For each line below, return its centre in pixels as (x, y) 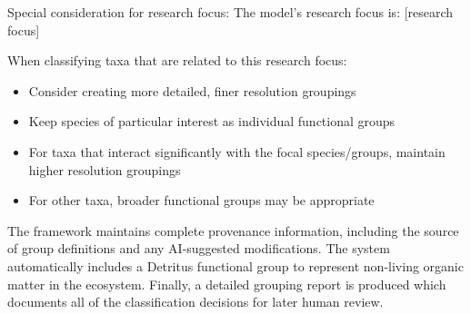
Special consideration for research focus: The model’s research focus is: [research (230, 12)
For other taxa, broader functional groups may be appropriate (201, 200)
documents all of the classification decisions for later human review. (195, 302)
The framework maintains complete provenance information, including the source (233, 230)
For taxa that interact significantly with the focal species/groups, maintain (237, 151)
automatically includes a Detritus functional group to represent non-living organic (235, 265)
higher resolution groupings (105, 169)
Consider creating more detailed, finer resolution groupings (192, 90)
